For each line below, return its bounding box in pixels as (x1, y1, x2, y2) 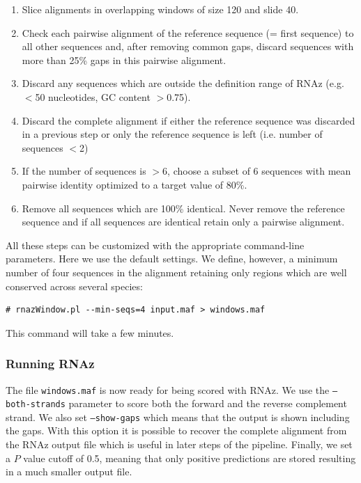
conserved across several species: (6, 278, 143, 293)
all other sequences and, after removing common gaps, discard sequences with (22, 39, 354, 54)
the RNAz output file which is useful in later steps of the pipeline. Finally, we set (6, 437, 353, 452)
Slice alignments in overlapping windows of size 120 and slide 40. (22, 2, 299, 16)
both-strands (6, 399, 66, 410)
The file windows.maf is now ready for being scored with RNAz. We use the (6, 382, 330, 397)
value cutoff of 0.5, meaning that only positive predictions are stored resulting (23, 450, 356, 465)
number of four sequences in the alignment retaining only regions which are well (6, 264, 347, 279)
